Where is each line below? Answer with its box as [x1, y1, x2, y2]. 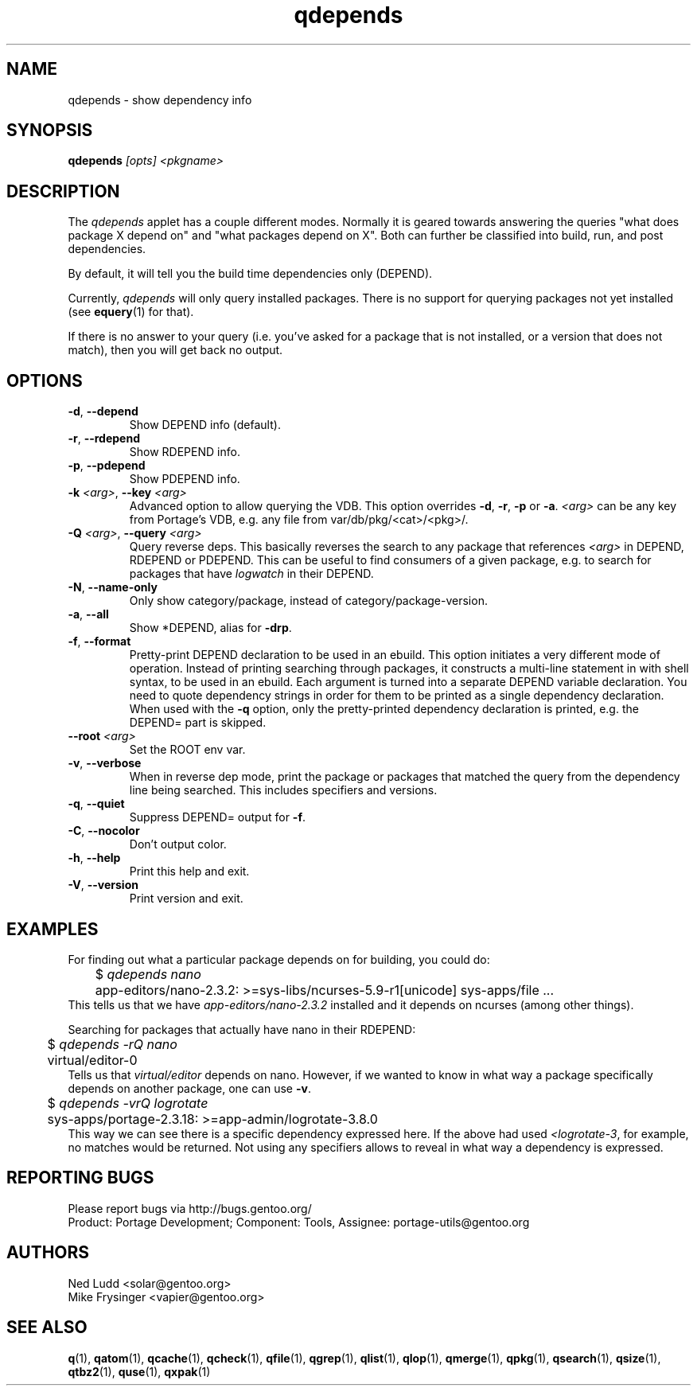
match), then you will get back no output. [68, 343, 283, 357]
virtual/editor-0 [47, 1051, 138, 1068]
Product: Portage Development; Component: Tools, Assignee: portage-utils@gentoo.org [68, 1215, 530, 1229]
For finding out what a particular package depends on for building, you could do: [68, 952, 490, 966]
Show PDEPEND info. [129, 472, 240, 486]
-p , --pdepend [68, 458, 146, 473]
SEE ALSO [6, 1317, 88, 1338]
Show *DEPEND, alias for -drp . [129, 621, 292, 635]
